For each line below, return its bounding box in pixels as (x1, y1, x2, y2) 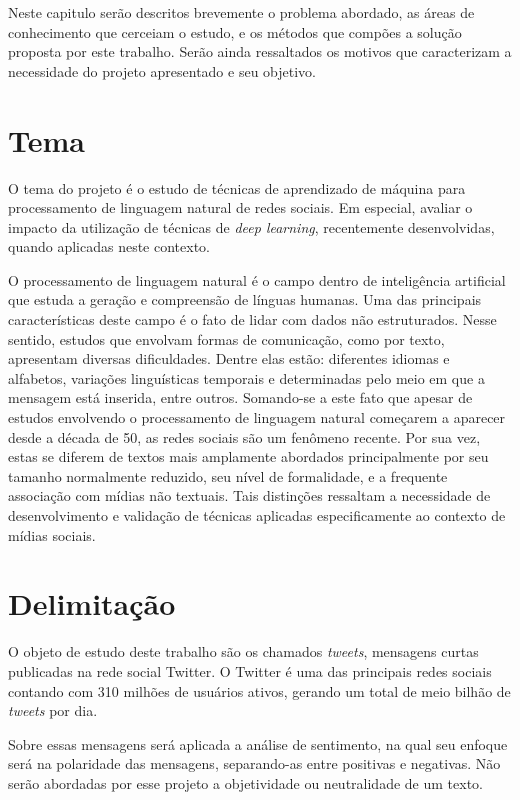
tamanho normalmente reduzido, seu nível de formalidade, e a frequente (8, 465, 448, 486)
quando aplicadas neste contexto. (8, 236, 210, 257)
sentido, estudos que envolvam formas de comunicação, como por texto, (8, 328, 445, 349)
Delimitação (8, 583, 176, 624)
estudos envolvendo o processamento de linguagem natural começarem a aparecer (8, 407, 506, 428)
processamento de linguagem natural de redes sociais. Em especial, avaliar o (8, 197, 473, 218)
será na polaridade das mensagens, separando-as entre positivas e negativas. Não (8, 753, 501, 774)
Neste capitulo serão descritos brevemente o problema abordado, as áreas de (8, 2, 475, 22)
